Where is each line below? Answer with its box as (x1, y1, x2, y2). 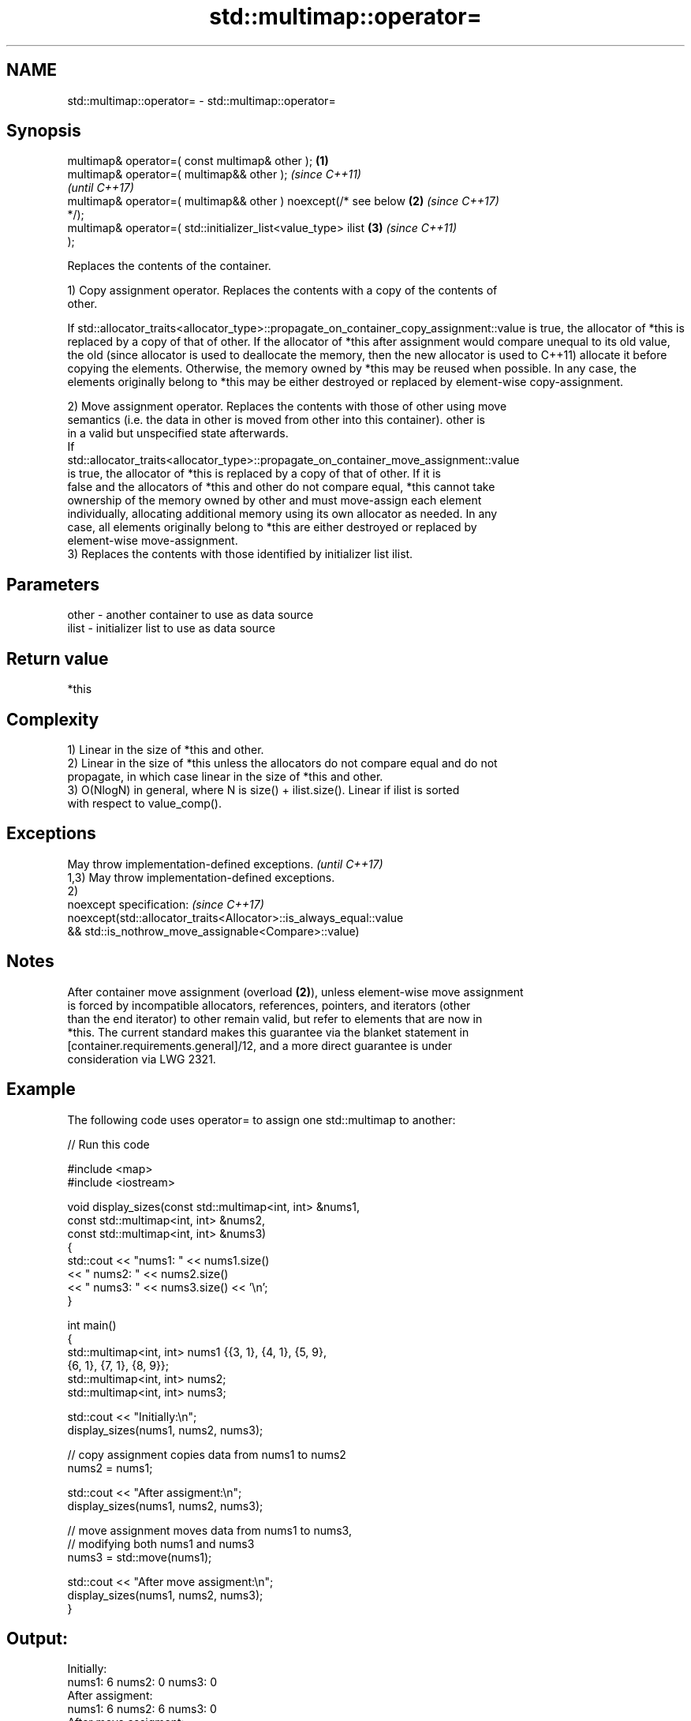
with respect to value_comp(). (67, 796, 222, 810)
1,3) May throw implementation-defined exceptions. (67, 870, 335, 884)
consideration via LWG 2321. (67, 1052, 216, 1066)
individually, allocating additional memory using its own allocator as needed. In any (67, 507, 498, 521)
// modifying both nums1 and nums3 (67, 1536, 255, 1550)
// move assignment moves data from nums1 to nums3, (67, 1523, 352, 1537)
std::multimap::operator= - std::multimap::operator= (67, 93, 336, 107)
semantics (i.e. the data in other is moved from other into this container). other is (67, 413, 485, 427)
